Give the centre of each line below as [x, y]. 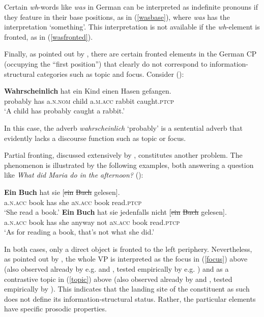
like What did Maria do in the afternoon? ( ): [74, 175]
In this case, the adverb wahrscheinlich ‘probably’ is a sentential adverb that [123, 127]
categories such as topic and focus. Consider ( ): [110, 74]
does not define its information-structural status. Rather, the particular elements [130, 298]
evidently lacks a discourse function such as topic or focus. [95, 138]
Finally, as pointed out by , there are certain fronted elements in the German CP [130, 54]
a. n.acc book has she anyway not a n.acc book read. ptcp [92, 222]
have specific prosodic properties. [55, 309]
